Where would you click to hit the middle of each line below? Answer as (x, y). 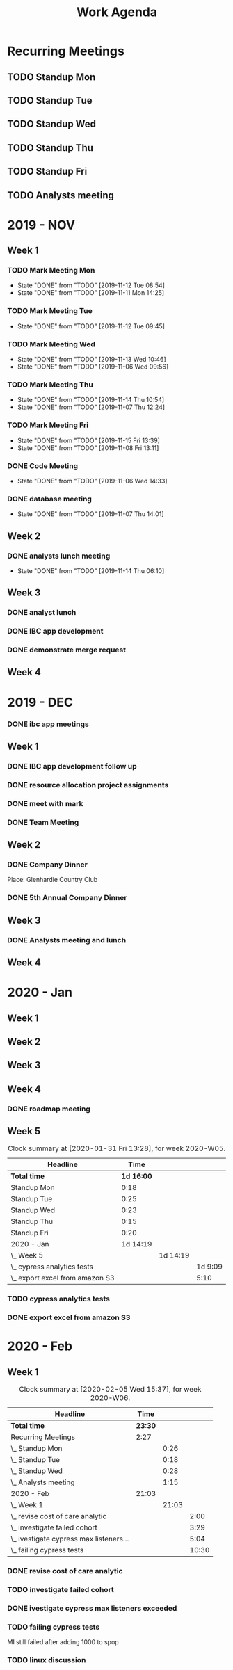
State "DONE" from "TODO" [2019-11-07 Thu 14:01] (90, 514)
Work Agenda (117, 12)
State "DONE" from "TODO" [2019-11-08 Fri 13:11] (88, 448)
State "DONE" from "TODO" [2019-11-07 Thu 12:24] (91, 407)
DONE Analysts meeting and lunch (67, 940)
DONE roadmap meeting (49, 1109)
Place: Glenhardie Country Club (53, 880)
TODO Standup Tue (50, 101)
